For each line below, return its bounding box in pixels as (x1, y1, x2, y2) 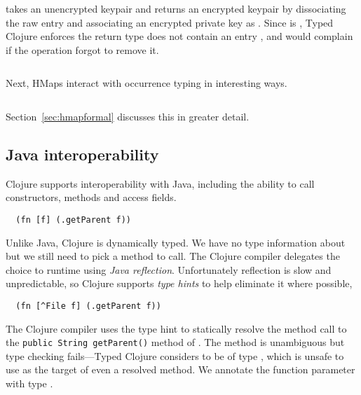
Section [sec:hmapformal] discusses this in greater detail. (6, 109, 250, 123)
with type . (6, 376, 53, 391)
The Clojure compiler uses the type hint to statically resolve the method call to (6, 321, 347, 335)
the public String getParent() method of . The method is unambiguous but (6, 335, 345, 349)
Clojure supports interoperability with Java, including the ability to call (6, 176, 315, 190)
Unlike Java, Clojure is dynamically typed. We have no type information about (6, 235, 346, 249)
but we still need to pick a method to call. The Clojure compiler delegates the (6, 249, 340, 263)
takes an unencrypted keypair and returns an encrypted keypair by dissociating (6, 1, 346, 15)
